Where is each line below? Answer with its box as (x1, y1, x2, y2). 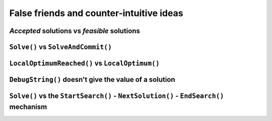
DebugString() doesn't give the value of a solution (9, 75, 176, 84)
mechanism (9, 102, 47, 111)
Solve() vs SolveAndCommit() (9, 43, 112, 51)
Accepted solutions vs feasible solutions (9, 27, 141, 35)
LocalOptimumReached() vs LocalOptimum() (9, 59, 160, 67)
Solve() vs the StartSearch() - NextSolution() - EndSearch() (9, 92, 224, 100)
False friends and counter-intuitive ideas (9, 8, 183, 19)
